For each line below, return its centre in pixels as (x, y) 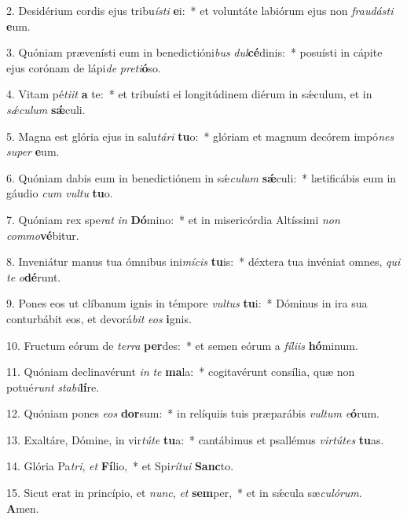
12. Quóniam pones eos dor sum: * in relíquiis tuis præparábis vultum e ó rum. (193, 413)
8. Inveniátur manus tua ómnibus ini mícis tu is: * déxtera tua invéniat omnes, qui (203, 261)
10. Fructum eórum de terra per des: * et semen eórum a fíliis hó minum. (182, 345)
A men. (23, 508)
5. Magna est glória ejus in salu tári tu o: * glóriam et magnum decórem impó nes (200, 136)
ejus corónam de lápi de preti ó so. (84, 67)
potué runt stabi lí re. (53, 386)
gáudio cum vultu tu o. (60, 193)
